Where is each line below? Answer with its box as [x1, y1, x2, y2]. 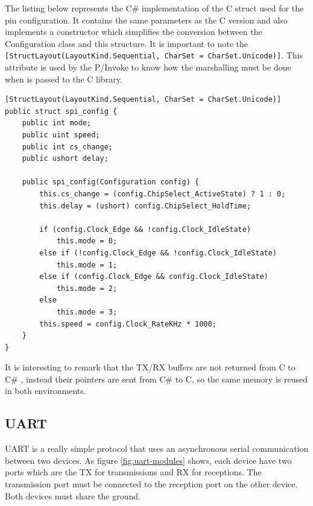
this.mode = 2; [56, 284, 118, 293]
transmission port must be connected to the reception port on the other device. [5, 478, 298, 490]
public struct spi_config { [5, 107, 118, 116]
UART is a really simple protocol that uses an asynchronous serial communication [5, 442, 309, 455]
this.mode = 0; [56, 237, 118, 246]
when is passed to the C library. [5, 72, 122, 85]
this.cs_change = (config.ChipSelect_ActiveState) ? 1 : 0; [39, 189, 286, 198]
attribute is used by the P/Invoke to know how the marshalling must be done [5, 61, 291, 73]
